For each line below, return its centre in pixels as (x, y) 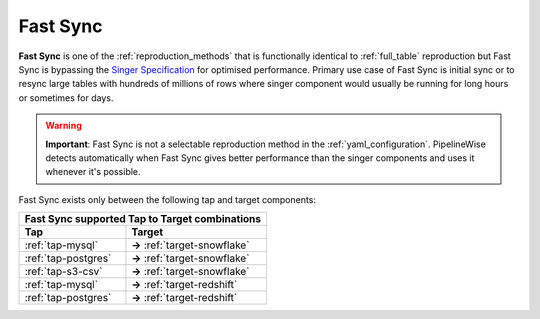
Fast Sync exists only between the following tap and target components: (167, 199)
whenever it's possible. (93, 172)
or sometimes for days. (66, 97)
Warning (63, 126)
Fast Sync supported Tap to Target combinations (143, 219)
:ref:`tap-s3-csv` (64, 272)
